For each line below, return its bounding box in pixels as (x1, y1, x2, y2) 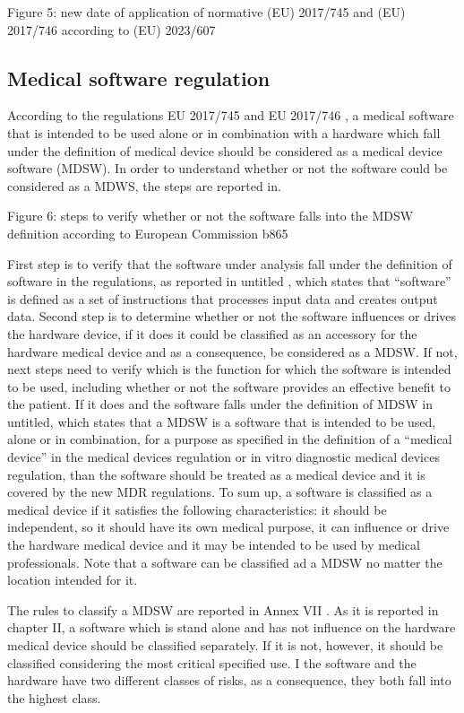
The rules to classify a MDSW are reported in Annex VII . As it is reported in (7, 600, 439, 619)
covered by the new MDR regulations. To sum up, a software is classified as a (7, 483, 433, 501)
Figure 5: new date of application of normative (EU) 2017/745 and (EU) (7, 3, 406, 21)
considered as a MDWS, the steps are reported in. (7, 176, 281, 195)
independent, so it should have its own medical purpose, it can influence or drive (7, 517, 450, 536)
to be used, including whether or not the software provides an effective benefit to (7, 377, 451, 396)
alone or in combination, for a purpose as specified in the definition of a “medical (7, 430, 452, 448)
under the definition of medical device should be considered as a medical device (7, 141, 443, 160)
